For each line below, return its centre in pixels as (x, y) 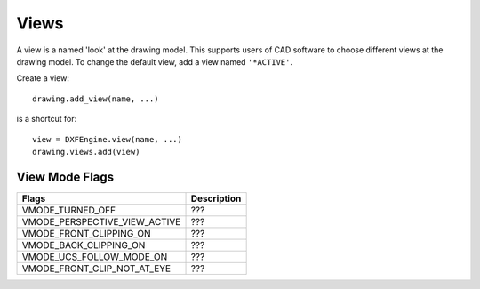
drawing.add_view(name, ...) (96, 99)
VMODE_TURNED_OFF (68, 210)
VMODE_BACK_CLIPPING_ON (84, 245)
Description (216, 198)
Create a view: (43, 78)
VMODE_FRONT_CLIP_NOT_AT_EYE (96, 269)
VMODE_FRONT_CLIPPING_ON (86, 233)
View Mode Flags (65, 177)
